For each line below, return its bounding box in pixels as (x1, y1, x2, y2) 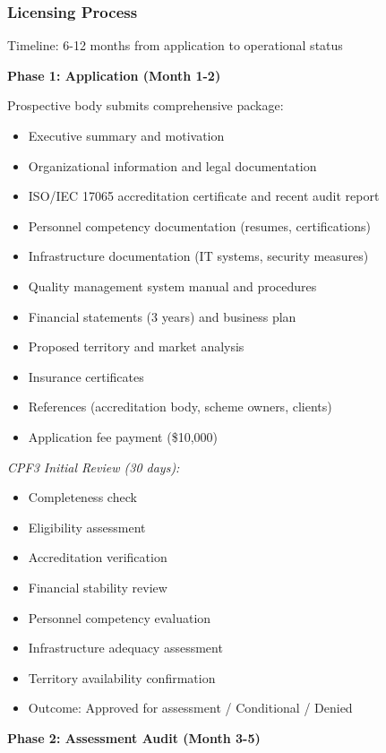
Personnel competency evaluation (28, 608, 211, 627)
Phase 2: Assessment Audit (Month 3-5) (7, 728, 261, 747)
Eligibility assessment (28, 517, 146, 536)
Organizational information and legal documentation (28, 156, 317, 175)
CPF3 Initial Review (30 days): (7, 457, 180, 476)
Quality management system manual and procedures (28, 276, 317, 295)
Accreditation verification (28, 548, 167, 567)
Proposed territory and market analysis (28, 337, 244, 356)
